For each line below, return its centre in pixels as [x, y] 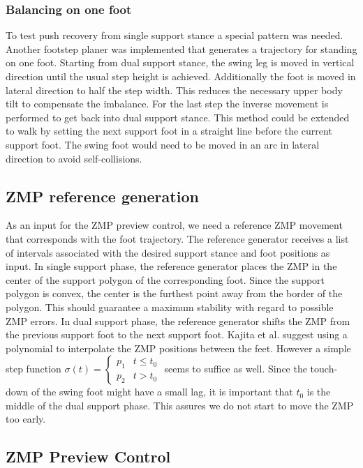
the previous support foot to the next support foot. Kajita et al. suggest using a [177, 334]
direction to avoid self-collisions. [74, 158]
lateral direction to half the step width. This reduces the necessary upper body [174, 90]
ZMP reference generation [102, 196]
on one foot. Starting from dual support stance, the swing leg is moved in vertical [180, 62]
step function [34, 369]
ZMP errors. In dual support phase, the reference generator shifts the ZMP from [178, 320]
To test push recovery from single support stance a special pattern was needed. [175, 35]
